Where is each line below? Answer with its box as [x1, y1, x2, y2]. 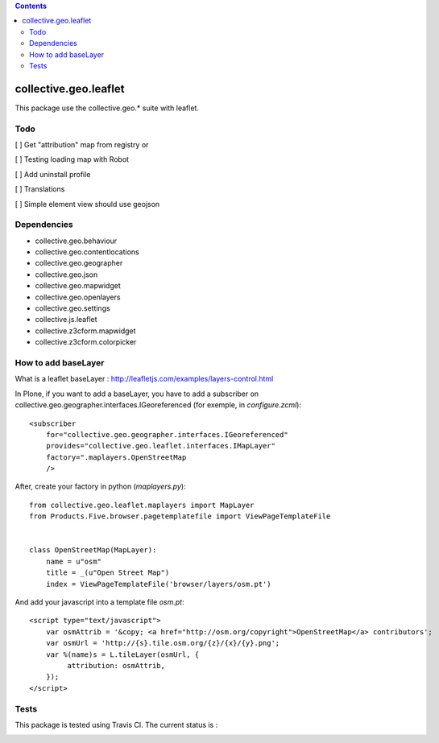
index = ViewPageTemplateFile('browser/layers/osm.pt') [45, 580, 271, 588]
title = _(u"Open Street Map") [45, 568, 170, 577]
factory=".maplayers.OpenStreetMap [45, 452, 187, 462]
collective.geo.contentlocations [35, 247, 140, 257]
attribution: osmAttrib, [67, 661, 165, 670]
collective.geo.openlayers [35, 292, 121, 302]
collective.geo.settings [35, 303, 110, 313]
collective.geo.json [35, 270, 98, 279]
